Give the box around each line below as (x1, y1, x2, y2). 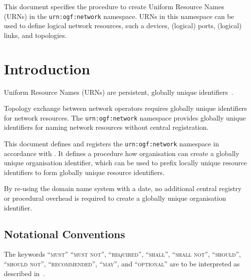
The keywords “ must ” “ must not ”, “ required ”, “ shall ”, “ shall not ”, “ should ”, (4, 249, 241, 259)
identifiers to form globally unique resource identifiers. (4, 167, 165, 177)
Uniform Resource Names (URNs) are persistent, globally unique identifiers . (4, 87, 234, 97)
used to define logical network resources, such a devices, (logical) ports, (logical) (4, 20, 242, 31)
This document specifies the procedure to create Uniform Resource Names (4, 1, 224, 11)
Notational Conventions (4, 226, 125, 241)
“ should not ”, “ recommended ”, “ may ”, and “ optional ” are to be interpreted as (4, 259, 240, 269)
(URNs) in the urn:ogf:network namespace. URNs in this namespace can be (4, 11, 234, 21)
